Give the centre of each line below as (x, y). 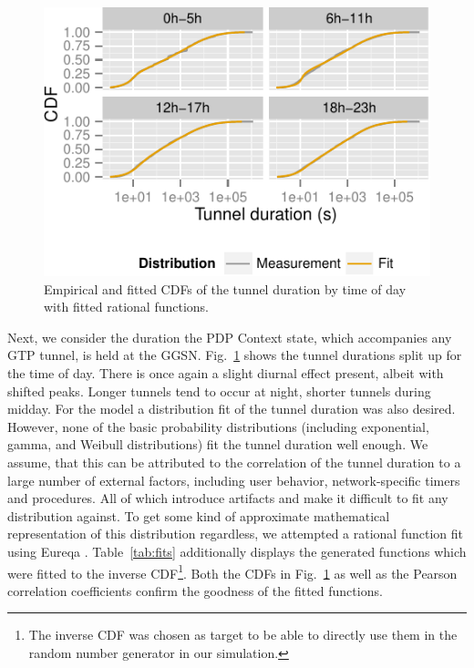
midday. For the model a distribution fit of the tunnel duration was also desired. (232, 409)
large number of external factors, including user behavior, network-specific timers (234, 480)
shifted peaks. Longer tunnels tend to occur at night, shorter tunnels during (219, 391)
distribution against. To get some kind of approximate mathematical (199, 515)
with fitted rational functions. (126, 307)
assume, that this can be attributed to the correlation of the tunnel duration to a (234, 462)
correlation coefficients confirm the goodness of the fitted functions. (195, 590)
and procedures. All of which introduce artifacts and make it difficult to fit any (228, 498)
